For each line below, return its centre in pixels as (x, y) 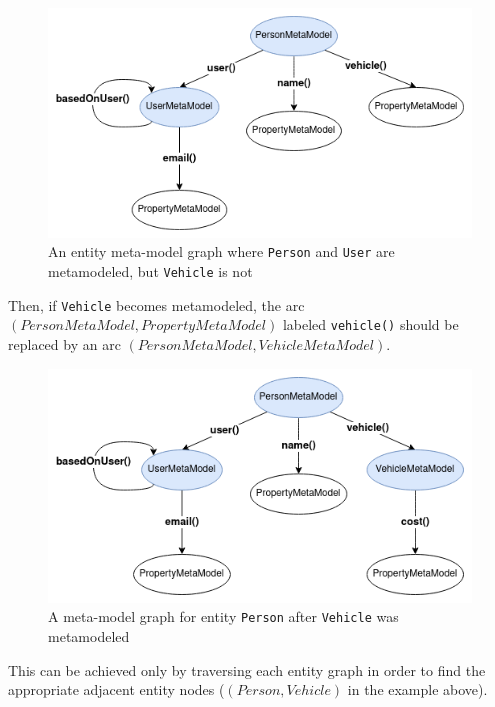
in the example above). (417, 689)
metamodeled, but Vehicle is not (150, 271)
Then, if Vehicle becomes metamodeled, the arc (156, 304)
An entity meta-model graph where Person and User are (221, 251)
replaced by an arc (64, 343)
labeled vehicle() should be (370, 324)
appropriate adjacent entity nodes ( (116, 689)
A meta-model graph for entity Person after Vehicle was (223, 616)
